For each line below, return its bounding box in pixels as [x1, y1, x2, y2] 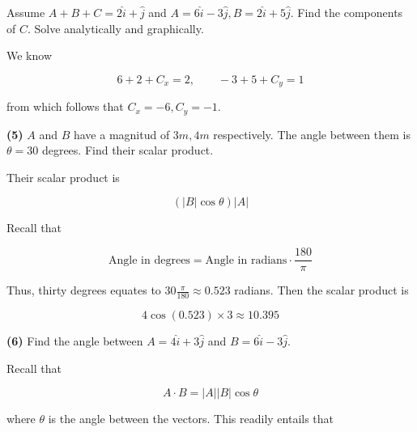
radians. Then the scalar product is [234, 282, 409, 299]
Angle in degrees [109, 254, 190, 266]
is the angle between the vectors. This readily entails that [48, 410, 334, 427]
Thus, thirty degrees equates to [6, 282, 161, 299]
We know [6, 47, 52, 64]
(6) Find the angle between [6, 332, 143, 349]
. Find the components [290, 4, 403, 20]
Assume [6, 4, 45, 20]
